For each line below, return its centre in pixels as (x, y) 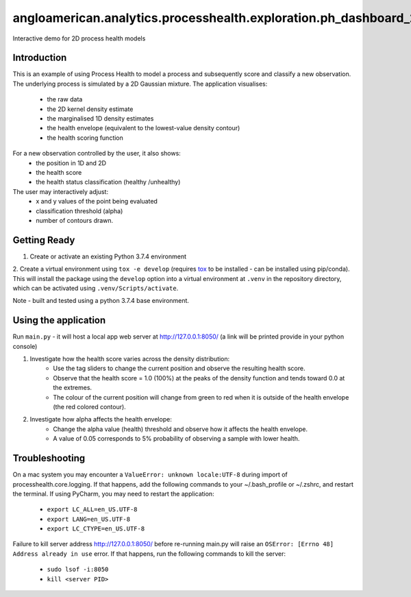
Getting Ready (44, 240)
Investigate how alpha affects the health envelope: (101, 419)
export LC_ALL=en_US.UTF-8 (92, 510)
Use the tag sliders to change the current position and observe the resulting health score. (179, 368)
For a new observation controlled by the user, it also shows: (97, 154)
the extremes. (73, 388)
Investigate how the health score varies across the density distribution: (130, 359)
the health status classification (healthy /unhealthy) (108, 182)
